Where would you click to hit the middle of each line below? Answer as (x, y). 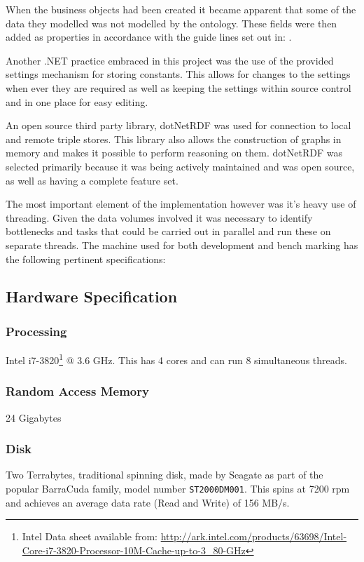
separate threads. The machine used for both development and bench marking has (182, 245)
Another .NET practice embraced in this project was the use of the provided (170, 60)
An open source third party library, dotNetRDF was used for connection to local (178, 125)
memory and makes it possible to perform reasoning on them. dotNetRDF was (174, 153)
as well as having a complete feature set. (92, 180)
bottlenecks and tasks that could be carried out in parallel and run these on (168, 231)
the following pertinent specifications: (86, 259)
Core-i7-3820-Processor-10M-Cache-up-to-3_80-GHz (134, 550)
